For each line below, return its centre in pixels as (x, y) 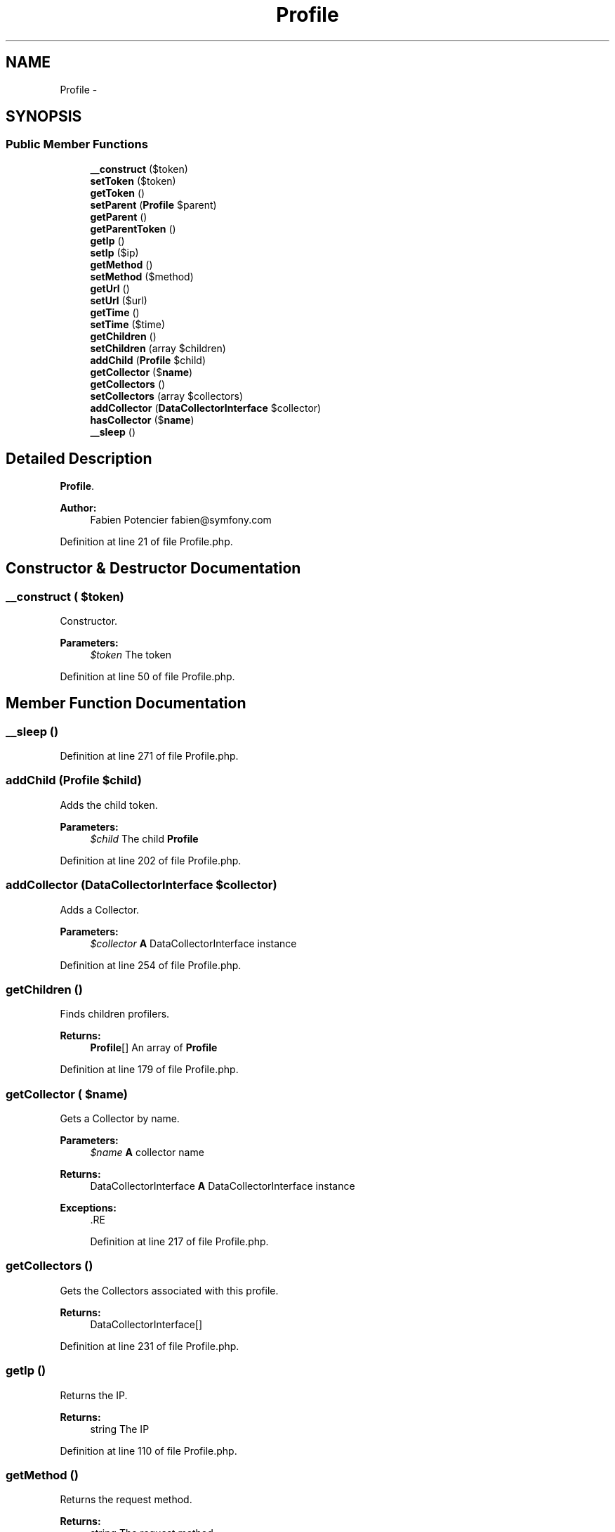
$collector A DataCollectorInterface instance (193, 943)
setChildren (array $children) (158, 348)
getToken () (118, 193)
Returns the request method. (126, 1500)
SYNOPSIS (44, 117)
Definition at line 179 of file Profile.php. (149, 1070)
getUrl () (110, 288)
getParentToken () (133, 228)
